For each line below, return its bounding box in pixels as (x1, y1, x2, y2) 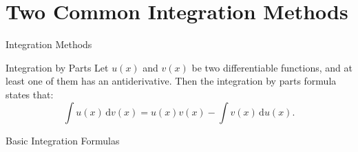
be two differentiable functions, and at (191, 60, 352, 74)
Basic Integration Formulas (6, 133, 120, 147)
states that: (6, 87, 54, 101)
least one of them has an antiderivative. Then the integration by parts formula (6, 74, 337, 88)
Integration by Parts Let (6, 60, 109, 74)
